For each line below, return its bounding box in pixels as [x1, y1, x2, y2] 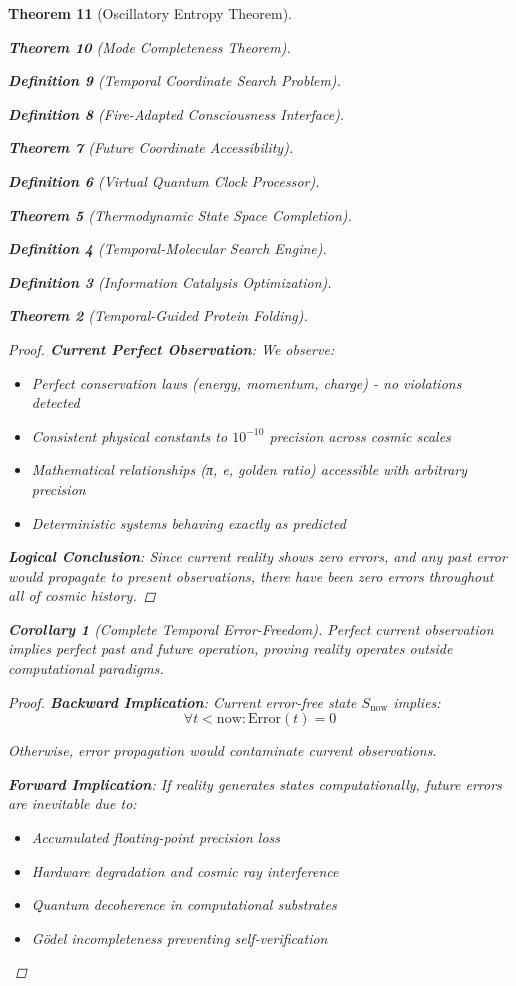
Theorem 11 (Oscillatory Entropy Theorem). [8, 3, 292, 23]
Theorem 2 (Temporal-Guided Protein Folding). [8, 305, 308, 326]
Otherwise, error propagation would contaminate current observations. [8, 740, 437, 761]
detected [31, 392, 80, 413]
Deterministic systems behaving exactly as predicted [31, 512, 346, 533]
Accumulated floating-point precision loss [31, 827, 280, 848]
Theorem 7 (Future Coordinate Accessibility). [8, 137, 294, 158]
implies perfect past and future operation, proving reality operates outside [8, 638, 453, 659]
